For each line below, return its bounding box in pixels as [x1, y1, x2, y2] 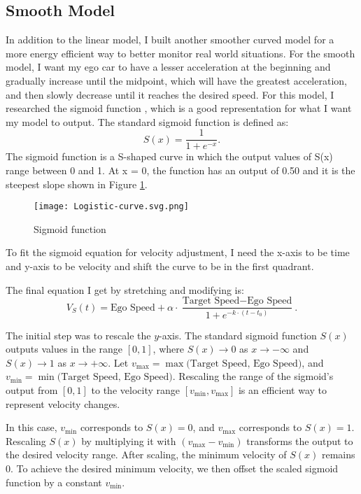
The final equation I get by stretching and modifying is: [6, 282, 244, 297]
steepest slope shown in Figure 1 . [6, 176, 148, 191]
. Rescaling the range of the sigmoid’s [172, 369, 334, 383]
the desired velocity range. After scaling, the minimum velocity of [6, 447, 287, 462]
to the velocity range [91, 383, 180, 397]
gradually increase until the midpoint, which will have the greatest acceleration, [6, 73, 347, 87]
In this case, [6, 420, 57, 435]
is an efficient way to [238, 383, 327, 397]
